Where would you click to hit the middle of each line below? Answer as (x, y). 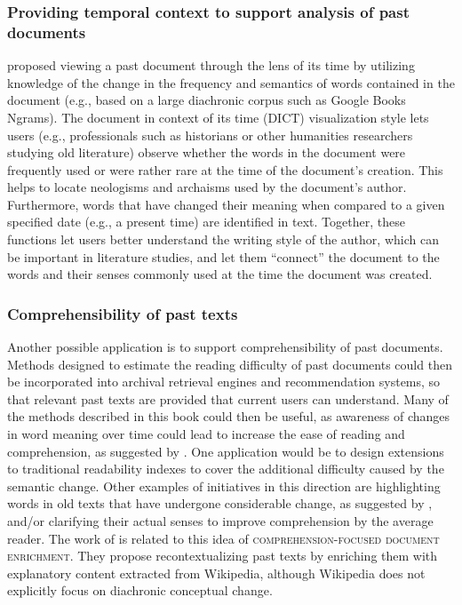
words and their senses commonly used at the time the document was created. (220, 274)
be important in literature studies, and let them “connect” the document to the (223, 256)
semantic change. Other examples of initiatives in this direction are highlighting (224, 486)
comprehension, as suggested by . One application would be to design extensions (226, 451)
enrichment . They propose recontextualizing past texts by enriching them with (223, 556)
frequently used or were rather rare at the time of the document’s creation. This (225, 169)
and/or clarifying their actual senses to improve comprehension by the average (220, 521)
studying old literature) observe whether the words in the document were (207, 152)
